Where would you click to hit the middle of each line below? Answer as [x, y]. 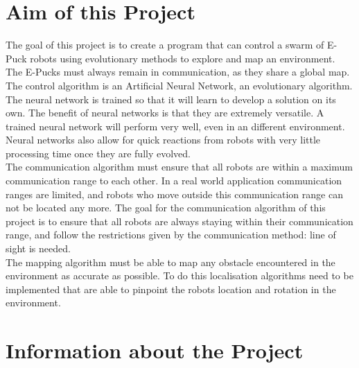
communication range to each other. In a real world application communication [174, 181]
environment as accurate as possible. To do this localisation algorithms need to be [179, 275]
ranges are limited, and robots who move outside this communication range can [174, 194]
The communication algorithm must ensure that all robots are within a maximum [179, 167]
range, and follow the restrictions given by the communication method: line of [171, 235]
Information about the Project [155, 350]
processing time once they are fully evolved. [98, 153]
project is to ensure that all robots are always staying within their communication [179, 221]
